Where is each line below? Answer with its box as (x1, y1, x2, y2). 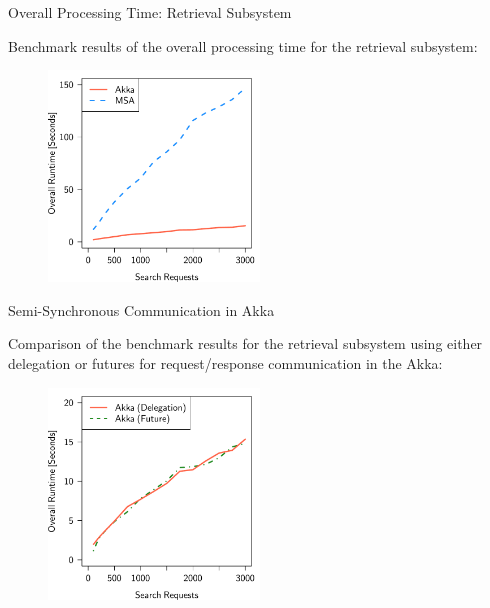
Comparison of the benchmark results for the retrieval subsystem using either (8, 333, 483, 354)
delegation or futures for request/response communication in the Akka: (8, 352, 443, 373)
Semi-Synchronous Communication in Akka (8, 299, 275, 320)
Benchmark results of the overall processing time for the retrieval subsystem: (8, 35, 478, 56)
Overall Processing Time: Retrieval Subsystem (8, 2, 292, 22)
